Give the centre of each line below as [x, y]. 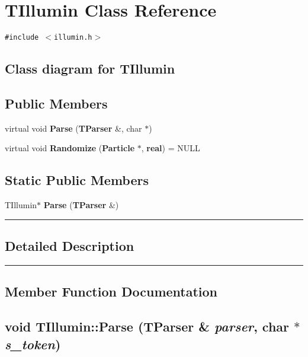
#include [22, 38]
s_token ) [33, 344]
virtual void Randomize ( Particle [70, 148]
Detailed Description [70, 246]
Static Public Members [77, 180]
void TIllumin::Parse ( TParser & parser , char [147, 326]
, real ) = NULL [171, 148]
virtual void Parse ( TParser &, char [73, 128]
